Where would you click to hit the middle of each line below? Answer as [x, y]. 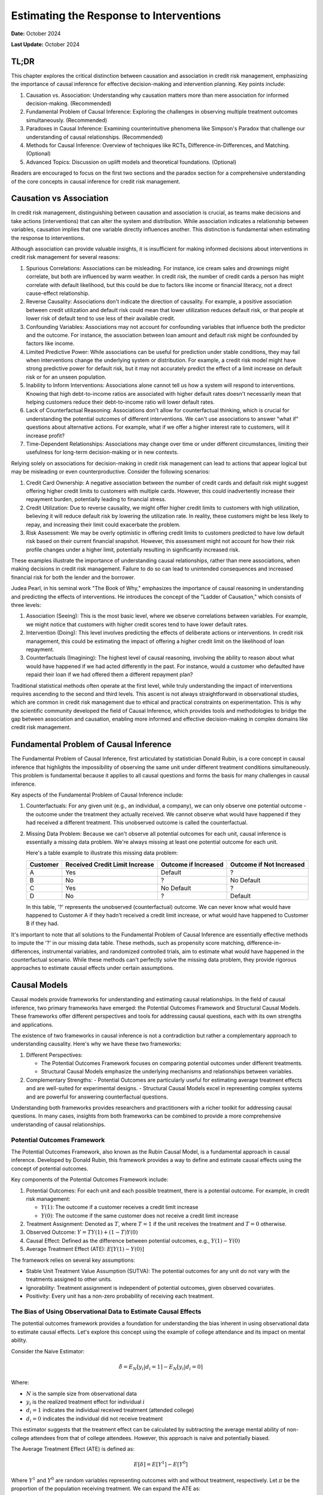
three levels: [26, 605]
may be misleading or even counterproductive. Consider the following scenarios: [111, 472]
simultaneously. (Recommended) [67, 120]
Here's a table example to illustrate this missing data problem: [102, 853]
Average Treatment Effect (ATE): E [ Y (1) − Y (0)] [85, 1249]
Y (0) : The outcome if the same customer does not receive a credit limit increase [140, 1215]
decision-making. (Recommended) [69, 103]
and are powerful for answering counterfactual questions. [97, 1097]
